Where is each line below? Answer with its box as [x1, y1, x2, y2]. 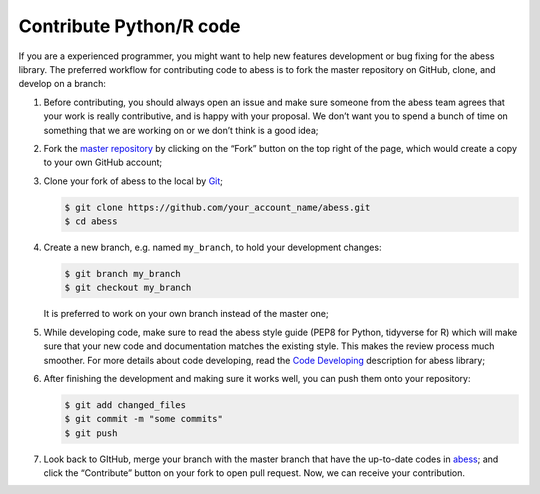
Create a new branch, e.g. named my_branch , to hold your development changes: [43, 241, 382, 254]
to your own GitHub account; [43, 156, 163, 169]
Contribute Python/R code [18, 15, 241, 37]
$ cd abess [64, 216, 118, 227]
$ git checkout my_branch [64, 282, 192, 294]
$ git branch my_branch [64, 268, 182, 280]
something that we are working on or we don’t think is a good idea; [43, 124, 319, 136]
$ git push [64, 427, 118, 439]
